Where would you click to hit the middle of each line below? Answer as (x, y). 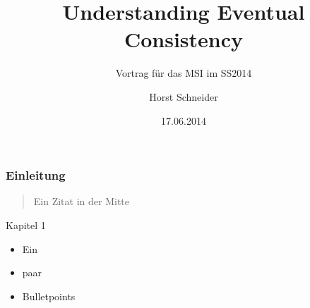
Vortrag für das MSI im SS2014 (184, 73)
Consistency (184, 39)
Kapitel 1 (26, 224)
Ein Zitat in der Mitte (81, 201)
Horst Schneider (184, 96)
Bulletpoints (49, 296)
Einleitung (36, 175)
